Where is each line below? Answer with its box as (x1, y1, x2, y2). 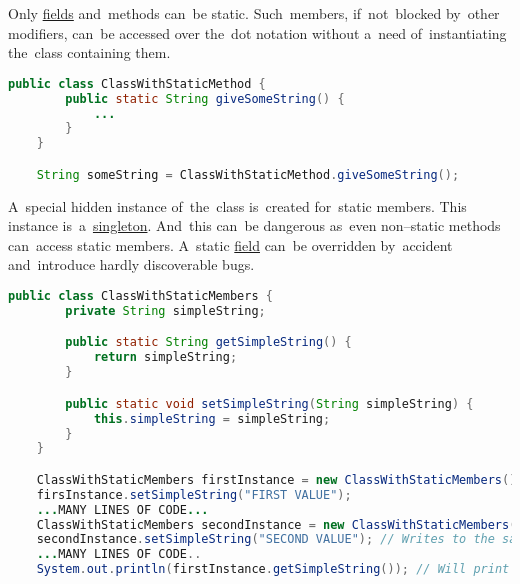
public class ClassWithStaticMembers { (8, 289, 273, 304)
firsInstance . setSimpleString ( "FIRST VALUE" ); (36, 487, 352, 502)
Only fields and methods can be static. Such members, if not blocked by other (8, 3, 500, 23)
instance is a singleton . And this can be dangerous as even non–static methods (8, 215, 501, 236)
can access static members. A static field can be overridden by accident (8, 234, 453, 255)
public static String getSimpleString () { (65, 335, 352, 350)
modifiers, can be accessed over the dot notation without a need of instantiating (8, 22, 507, 43)
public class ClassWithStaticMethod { (8, 76, 266, 91)
